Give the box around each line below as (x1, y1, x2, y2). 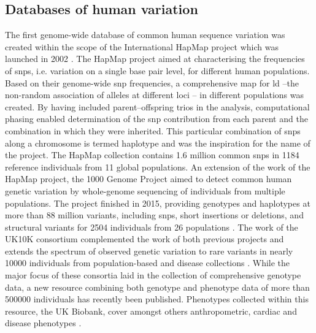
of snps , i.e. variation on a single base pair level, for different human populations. (5, 64, 310, 77)
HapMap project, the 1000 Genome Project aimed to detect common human (5, 172, 292, 185)
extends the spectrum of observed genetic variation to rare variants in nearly (5, 244, 293, 257)
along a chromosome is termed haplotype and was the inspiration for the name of (5, 136, 310, 149)
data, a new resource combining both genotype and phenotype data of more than (5, 280, 310, 293)
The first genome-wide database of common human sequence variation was (5, 28, 285, 41)
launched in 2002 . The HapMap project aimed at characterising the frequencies (5, 52, 305, 65)
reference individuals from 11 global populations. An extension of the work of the (5, 160, 310, 173)
